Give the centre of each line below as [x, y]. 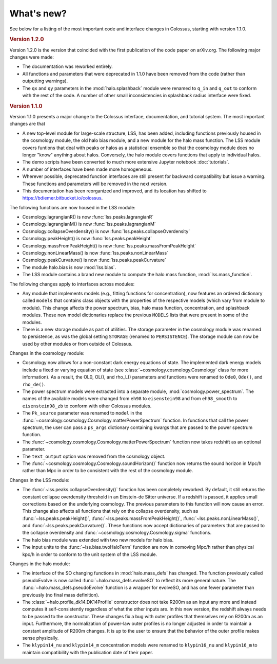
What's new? [38, 13]
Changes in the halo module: [40, 564]
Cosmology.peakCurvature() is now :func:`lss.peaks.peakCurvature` [94, 260]
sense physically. [41, 638]
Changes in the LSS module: [39, 480]
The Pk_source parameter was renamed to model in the [82, 413]
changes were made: [32, 57]
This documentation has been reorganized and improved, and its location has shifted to [115, 191]
